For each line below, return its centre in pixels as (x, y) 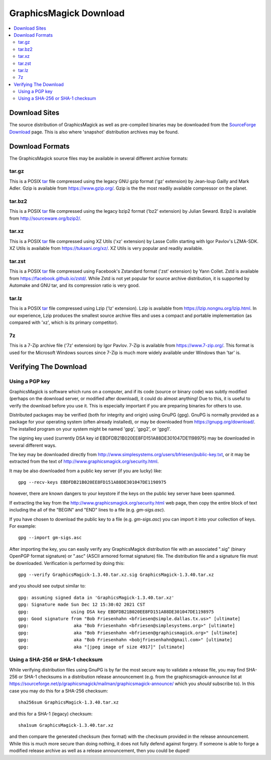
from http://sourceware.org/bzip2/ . (45, 218)
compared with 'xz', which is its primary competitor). (63, 322)
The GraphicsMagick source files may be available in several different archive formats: (99, 158)
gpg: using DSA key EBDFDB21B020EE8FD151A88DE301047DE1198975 (116, 612)
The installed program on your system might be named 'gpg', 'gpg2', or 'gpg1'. (90, 429)
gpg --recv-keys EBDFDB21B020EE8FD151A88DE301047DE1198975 (92, 482)
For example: (23, 526)
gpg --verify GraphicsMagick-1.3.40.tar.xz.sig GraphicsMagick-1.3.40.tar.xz (116, 574)
